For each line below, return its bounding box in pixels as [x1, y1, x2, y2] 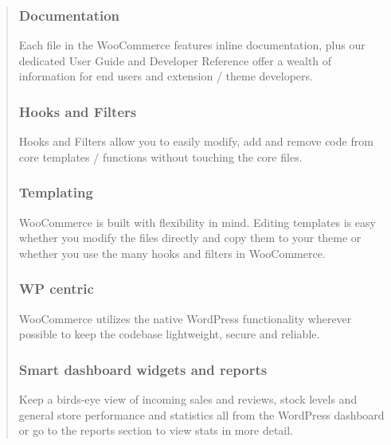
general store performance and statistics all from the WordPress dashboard [18, 406, 385, 423]
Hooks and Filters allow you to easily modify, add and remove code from [18, 133, 373, 150]
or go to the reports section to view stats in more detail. [18, 422, 293, 439]
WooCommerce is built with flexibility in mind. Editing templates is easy [18, 213, 376, 230]
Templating [18, 182, 93, 202]
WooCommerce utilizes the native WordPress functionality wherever [18, 310, 352, 326]
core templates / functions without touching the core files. [18, 148, 303, 165]
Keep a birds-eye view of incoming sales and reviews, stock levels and [18, 391, 358, 408]
